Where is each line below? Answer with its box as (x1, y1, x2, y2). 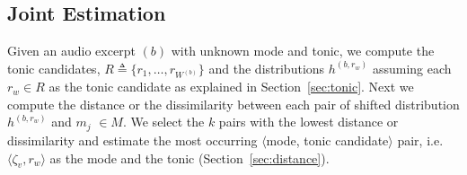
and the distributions (208, 58, 325, 77)
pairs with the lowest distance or (218, 112, 399, 131)
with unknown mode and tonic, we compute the (171, 41, 435, 60)
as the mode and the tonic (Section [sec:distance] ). (49, 148, 330, 167)
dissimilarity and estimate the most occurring (7, 130, 258, 149)
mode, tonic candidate (266, 130, 389, 149)
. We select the (122, 112, 205, 131)
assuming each (372, 58, 452, 77)
